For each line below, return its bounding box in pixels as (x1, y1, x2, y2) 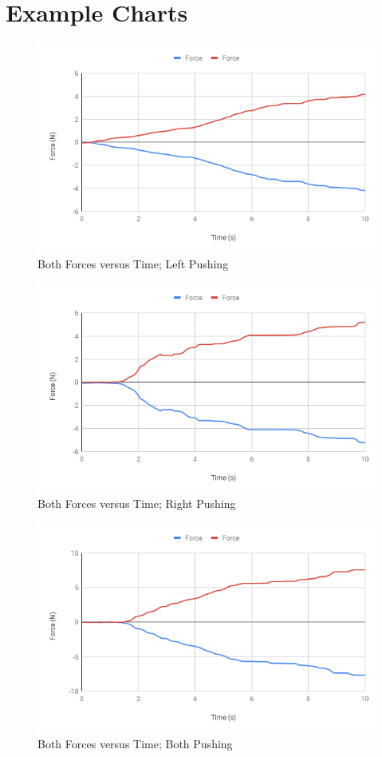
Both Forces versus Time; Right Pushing (37, 495, 236, 512)
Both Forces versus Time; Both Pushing (37, 735, 233, 751)
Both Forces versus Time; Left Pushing (37, 255, 229, 271)
